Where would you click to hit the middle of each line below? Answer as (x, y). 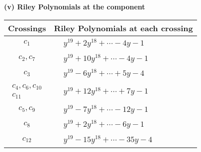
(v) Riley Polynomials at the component (75, 6)
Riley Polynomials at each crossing (123, 28)
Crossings (27, 28)
